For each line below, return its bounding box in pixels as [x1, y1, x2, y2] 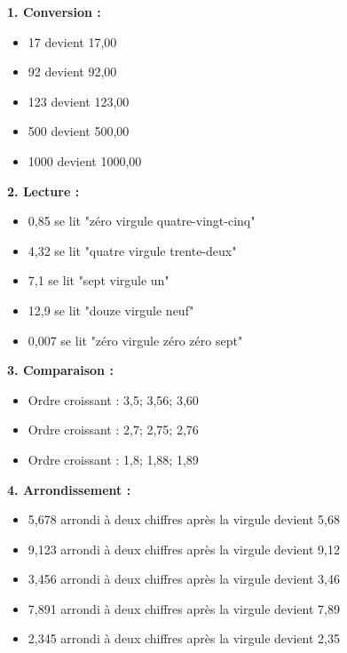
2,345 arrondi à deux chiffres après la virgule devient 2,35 [28, 629, 340, 648]
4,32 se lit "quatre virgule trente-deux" [28, 241, 237, 259]
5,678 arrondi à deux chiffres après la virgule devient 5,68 [28, 510, 340, 529]
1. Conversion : [7, 3, 101, 20]
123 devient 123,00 [28, 92, 130, 110]
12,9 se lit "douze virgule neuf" [28, 300, 194, 319]
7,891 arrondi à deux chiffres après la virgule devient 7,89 [28, 599, 340, 617]
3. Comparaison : [7, 361, 114, 379]
